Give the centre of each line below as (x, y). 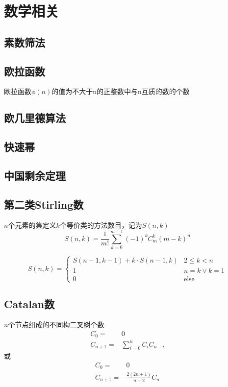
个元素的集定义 (32, 225)
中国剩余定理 (35, 175)
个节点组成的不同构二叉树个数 (56, 325)
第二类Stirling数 (44, 204)
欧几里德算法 (35, 118)
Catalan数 (29, 304)
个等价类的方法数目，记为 (101, 225)
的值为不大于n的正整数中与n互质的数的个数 (121, 91)
